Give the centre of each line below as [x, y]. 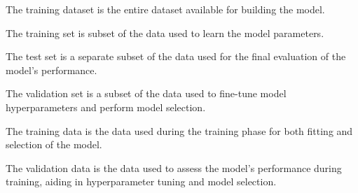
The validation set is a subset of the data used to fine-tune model [146, 93]
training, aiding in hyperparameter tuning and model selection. [141, 181]
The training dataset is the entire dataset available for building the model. [165, 9]
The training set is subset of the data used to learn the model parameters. [165, 33]
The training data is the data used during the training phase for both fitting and [179, 130]
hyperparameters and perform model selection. [106, 107]
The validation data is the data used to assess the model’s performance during [174, 167]
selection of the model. [54, 144]
